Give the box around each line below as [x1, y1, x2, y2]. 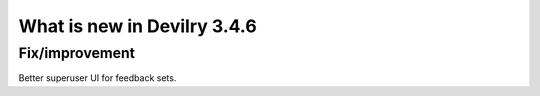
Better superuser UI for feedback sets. [18, 72, 177, 84]
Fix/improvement [18, 44, 135, 62]
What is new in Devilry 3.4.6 [18, 15, 257, 37]
